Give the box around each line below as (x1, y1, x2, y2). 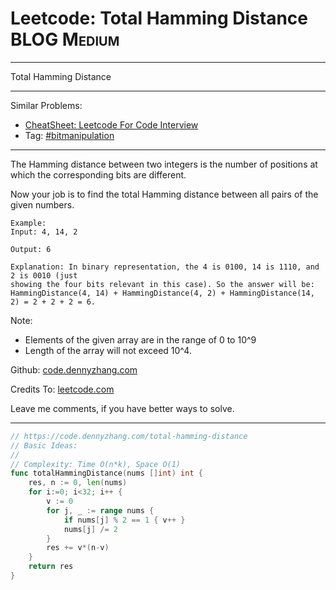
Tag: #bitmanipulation (24, 129, 115, 141)
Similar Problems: (10, 99, 83, 111)
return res (28, 562, 74, 572)
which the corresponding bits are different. (10, 168, 187, 181)
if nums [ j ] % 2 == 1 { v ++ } (63, 515, 186, 525)
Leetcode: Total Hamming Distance (10, 7, 309, 30)
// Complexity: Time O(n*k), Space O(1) (10, 459, 182, 469)
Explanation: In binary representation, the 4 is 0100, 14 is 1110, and (10, 262, 320, 272)
